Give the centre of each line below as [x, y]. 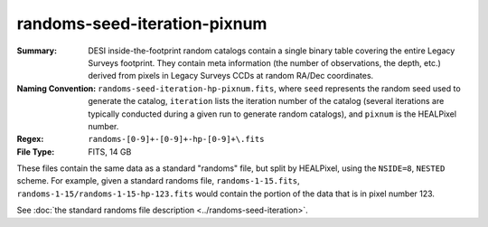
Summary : [37, 51]
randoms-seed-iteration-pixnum [142, 24]
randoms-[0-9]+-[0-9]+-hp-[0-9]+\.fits [176, 139]
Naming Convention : [56, 88]
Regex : [30, 139]
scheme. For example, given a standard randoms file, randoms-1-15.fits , [158, 181]
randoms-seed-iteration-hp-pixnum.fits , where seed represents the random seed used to [279, 88]
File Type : [36, 151]
